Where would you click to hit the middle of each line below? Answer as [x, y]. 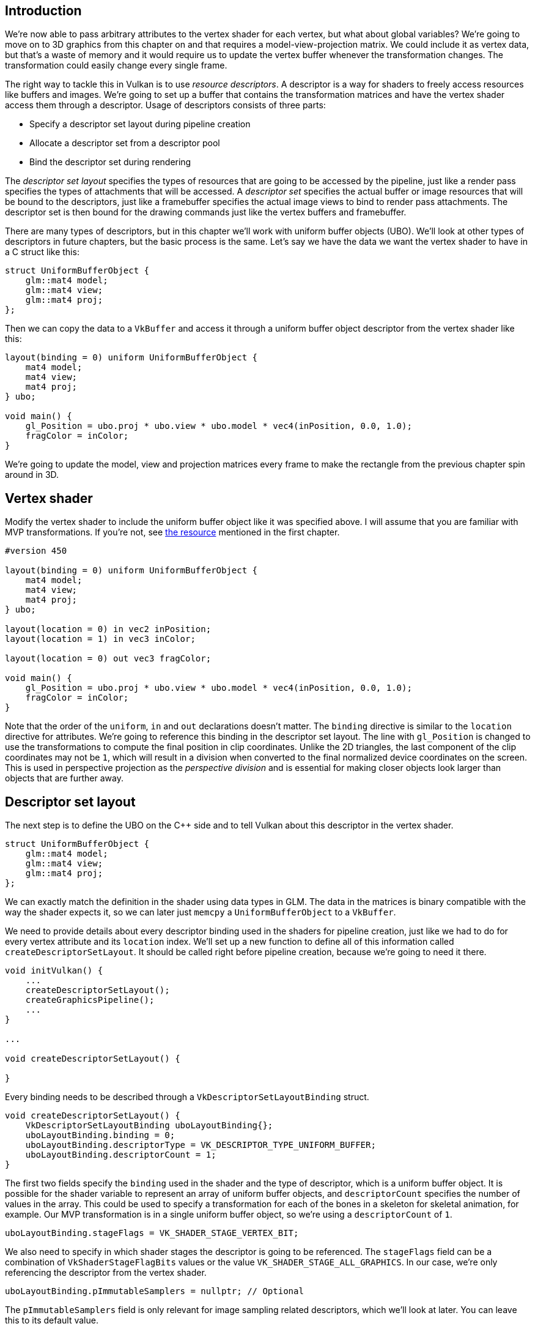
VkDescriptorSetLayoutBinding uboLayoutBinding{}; [149, 1126]
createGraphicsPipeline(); [90, 1000]
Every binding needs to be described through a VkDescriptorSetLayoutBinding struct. [187, 1097]
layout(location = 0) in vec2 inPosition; [108, 629]
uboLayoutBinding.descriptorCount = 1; [121, 1155]
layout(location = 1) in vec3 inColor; [100, 639]
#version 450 [36, 551]
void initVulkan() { [54, 971]
